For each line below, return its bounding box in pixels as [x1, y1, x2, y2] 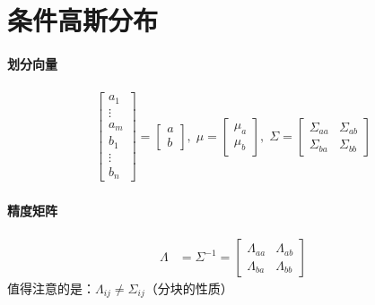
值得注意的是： [7, 279, 95, 298]
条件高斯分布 [7, 2, 159, 38]
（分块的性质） [144, 279, 233, 298]
